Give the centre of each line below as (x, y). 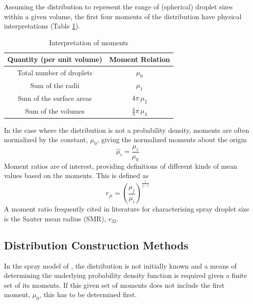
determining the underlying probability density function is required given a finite (126, 275)
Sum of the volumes (55, 110)
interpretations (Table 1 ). (42, 26)
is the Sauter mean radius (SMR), (55, 218)
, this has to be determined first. (88, 294)
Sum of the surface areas (55, 98)
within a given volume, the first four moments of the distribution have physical (123, 16)
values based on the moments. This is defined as (76, 175)
